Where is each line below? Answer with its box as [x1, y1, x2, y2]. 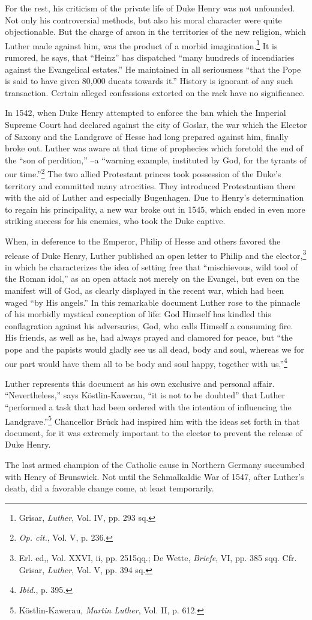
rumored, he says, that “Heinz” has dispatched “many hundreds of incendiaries [5, 51, 295, 64]
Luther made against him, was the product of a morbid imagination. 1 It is [5, 37, 278, 52]
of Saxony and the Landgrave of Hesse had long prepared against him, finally [5, 130, 289, 142]
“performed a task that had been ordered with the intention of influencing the [5, 401, 292, 413]
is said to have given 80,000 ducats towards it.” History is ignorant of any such [5, 74, 293, 87]
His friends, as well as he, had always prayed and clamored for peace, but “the [5, 331, 293, 344]
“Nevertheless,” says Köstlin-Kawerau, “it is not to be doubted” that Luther [5, 389, 286, 401]
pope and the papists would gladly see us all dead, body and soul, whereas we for [5, 343, 304, 355]
